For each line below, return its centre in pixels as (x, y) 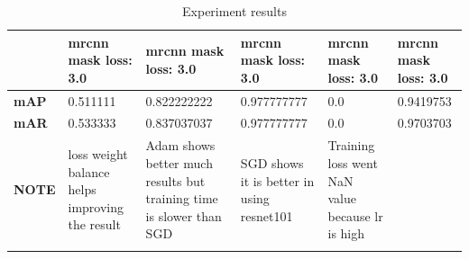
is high (346, 233)
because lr (355, 215)
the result (94, 224)
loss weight (98, 154)
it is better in (277, 180)
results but (175, 180)
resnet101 (267, 215)
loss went (353, 162)
